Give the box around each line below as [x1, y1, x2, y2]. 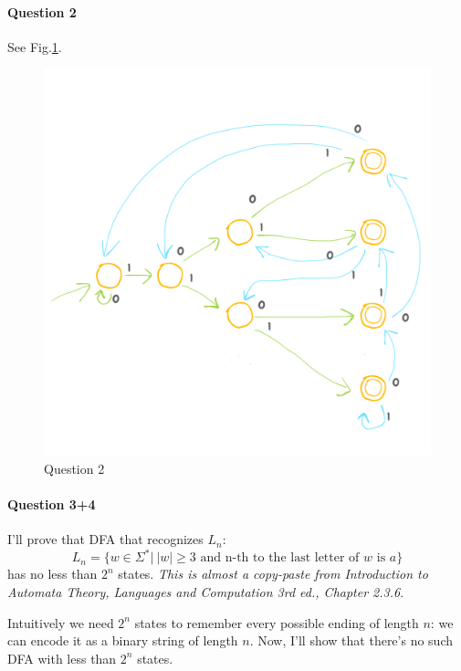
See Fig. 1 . [7, 37, 62, 56]
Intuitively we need [7, 613, 114, 632]
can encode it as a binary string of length [7, 631, 238, 650]
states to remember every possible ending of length [134, 613, 419, 632]
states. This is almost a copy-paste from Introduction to [118, 564, 428, 583]
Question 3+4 [7, 495, 96, 514]
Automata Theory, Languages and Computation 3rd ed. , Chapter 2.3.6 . [7, 582, 404, 602]
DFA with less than [7, 648, 117, 667]
